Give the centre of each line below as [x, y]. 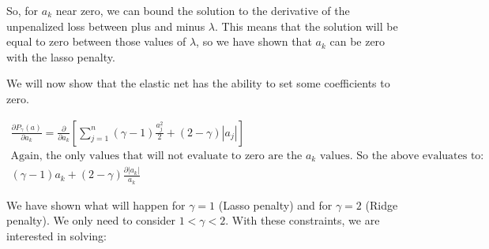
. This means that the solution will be [306, 26]
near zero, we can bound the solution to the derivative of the [203, 10]
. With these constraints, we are [303, 220]
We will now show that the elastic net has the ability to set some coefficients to [198, 83]
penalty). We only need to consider [91, 220]
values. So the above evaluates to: [402, 156]
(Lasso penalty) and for [275, 204]
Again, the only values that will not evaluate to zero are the [156, 156]
